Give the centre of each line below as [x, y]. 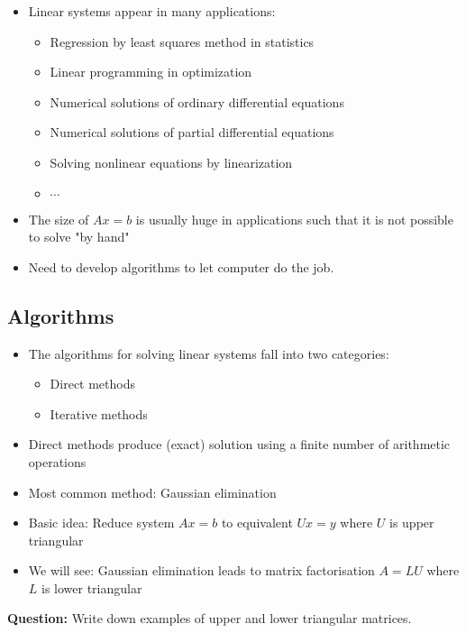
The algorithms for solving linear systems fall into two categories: [209, 353]
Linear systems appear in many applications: [152, 11]
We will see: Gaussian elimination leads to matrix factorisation [201, 570]
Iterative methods [99, 413]
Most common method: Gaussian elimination [152, 492]
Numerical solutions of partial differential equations [192, 132]
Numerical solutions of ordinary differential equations [197, 101]
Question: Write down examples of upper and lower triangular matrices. [210, 618]
